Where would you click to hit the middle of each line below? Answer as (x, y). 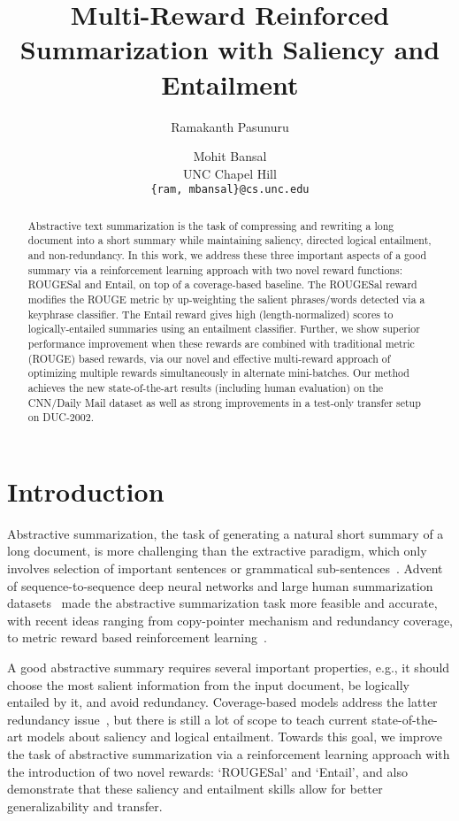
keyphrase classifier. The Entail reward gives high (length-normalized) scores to (210, 314)
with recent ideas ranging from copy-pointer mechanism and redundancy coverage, (230, 620)
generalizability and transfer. (85, 806)
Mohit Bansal (230, 156)
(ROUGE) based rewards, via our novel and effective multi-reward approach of (209, 358)
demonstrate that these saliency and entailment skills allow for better (195, 789)
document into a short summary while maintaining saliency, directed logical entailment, (229, 240)
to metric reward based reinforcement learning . (137, 637)
